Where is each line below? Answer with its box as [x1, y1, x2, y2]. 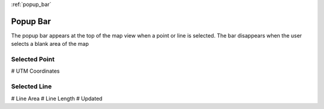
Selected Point [11, 55, 55, 64]
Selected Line [11, 82, 52, 91]
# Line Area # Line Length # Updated [11, 95, 103, 102]
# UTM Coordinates [11, 67, 60, 74]
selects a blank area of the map [11, 41, 89, 48]
